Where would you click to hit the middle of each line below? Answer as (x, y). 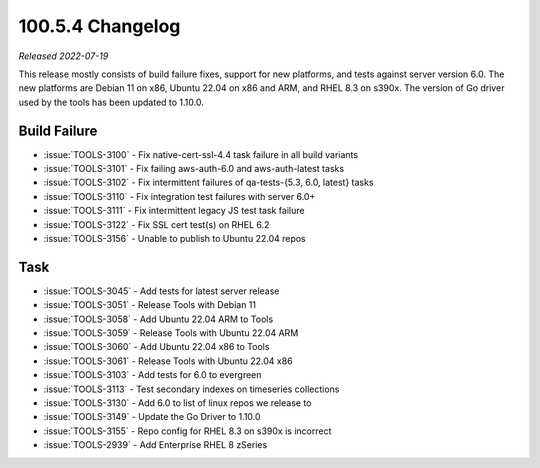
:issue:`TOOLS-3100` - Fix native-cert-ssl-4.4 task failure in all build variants (201, 154)
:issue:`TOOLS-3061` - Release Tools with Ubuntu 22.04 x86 (168, 361)
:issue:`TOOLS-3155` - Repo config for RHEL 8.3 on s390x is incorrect (187, 431)
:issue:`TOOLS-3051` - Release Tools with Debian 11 (150, 305)
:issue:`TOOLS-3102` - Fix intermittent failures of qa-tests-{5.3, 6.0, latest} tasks (208, 182)
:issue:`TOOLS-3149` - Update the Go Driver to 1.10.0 (152, 417)
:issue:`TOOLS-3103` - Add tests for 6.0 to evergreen (152, 375)
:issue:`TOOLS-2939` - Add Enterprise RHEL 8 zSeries (155, 445)
